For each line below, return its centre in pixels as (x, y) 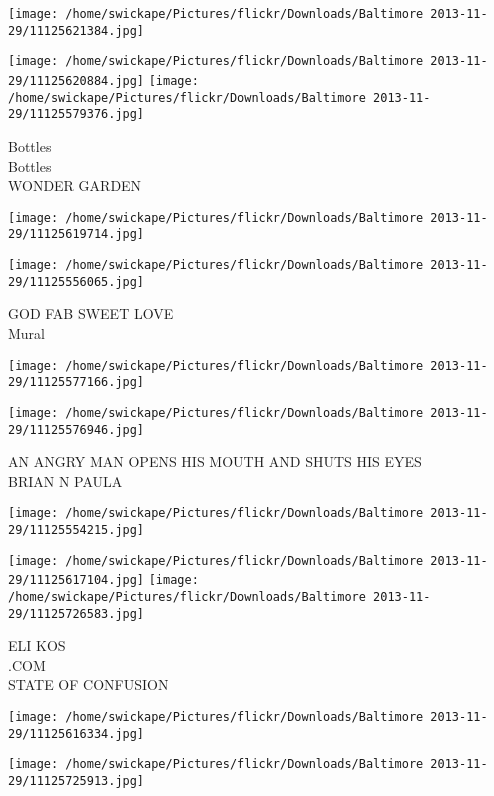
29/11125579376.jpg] (76, 114)
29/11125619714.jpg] (76, 234)
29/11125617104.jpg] (76, 580)
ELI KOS (37, 645)
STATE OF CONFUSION (88, 684)
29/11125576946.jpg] (76, 429)
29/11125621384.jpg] (76, 30)
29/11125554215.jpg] (76, 530)
